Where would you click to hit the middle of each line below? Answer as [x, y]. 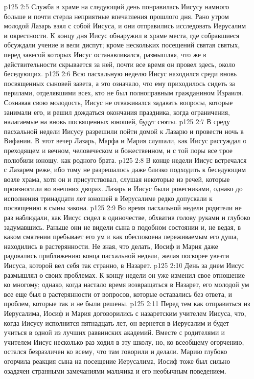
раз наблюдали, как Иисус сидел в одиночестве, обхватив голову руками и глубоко [127, 217]
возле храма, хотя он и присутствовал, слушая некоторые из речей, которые [117, 179]
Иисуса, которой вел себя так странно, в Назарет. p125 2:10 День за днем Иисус [124, 265]
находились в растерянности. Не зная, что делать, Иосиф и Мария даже [111, 246]
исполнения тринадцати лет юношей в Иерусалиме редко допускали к [108, 198]
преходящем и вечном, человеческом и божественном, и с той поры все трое [118, 150]
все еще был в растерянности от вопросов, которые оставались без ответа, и [118, 294]
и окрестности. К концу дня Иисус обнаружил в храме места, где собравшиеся [122, 35]
